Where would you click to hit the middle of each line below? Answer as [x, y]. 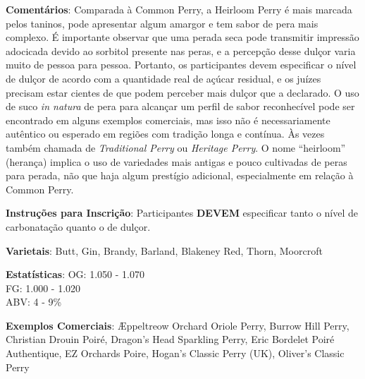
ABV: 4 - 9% [34, 302]
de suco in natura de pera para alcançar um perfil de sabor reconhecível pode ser [180, 106]
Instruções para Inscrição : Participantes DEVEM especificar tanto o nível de [182, 213]
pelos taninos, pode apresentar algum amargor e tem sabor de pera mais [162, 23]
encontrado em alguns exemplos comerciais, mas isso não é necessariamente [168, 120]
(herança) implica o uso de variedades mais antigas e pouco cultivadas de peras [177, 161]
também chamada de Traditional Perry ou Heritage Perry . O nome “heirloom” [176, 147]
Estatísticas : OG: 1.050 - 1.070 [75, 274]
